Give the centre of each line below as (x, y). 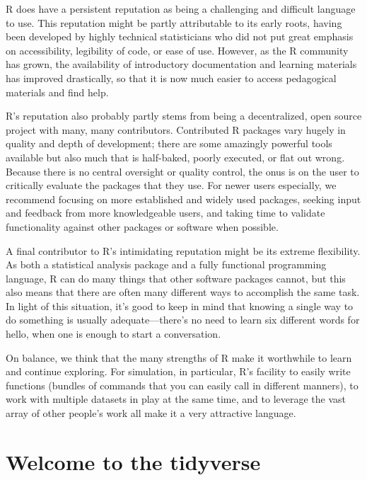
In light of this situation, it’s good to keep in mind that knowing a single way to (180, 305)
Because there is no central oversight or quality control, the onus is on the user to (182, 171)
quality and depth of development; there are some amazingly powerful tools (169, 143)
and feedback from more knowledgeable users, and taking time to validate (165, 213)
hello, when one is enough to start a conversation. (113, 334)
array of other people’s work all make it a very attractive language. (151, 413)
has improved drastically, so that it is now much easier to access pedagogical (171, 78)
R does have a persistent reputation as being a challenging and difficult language (181, 8)
